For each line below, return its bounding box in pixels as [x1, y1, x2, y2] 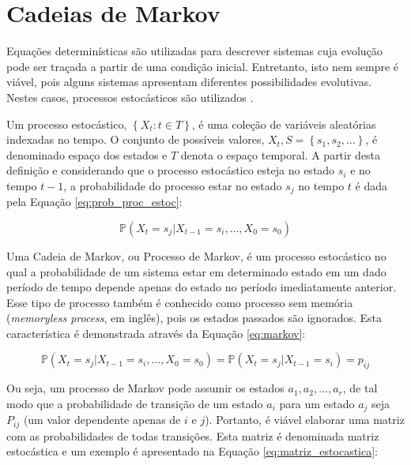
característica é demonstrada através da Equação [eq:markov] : [6, 324, 306, 341]
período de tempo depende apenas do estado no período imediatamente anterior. [6, 279, 397, 295]
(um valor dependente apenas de [23, 411, 181, 428]
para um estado [279, 395, 355, 411]
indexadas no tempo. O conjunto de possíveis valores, [6, 131, 265, 148]
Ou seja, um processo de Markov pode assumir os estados [6, 380, 285, 396]
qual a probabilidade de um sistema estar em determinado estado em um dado [6, 263, 386, 279]
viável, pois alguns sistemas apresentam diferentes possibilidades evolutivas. [6, 73, 372, 90]
